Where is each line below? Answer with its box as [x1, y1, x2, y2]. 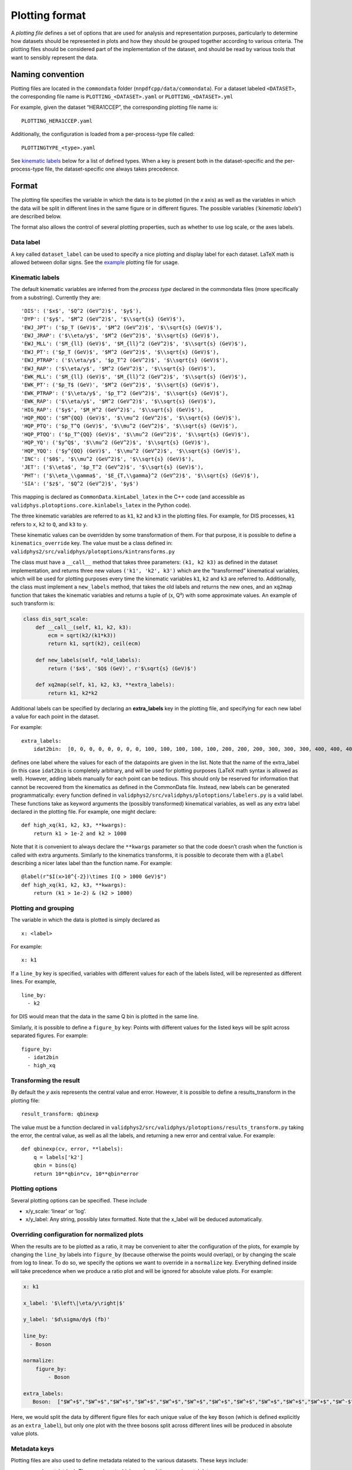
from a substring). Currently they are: [11, 294, 101, 301]
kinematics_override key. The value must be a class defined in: [11, 540, 173, 547]
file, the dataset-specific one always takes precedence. [45, 165, 179, 173]
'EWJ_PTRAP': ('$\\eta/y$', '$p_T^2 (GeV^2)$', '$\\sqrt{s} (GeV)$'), [21, 357, 229, 364]
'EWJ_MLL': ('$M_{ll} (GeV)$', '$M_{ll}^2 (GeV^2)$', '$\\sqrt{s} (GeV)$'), [21, 340, 248, 347]
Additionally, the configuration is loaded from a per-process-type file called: [11, 131, 195, 138]
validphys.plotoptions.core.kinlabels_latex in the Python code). [11, 502, 192, 509]
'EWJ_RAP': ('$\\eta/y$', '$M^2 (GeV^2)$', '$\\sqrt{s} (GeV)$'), [21, 365, 216, 372]
